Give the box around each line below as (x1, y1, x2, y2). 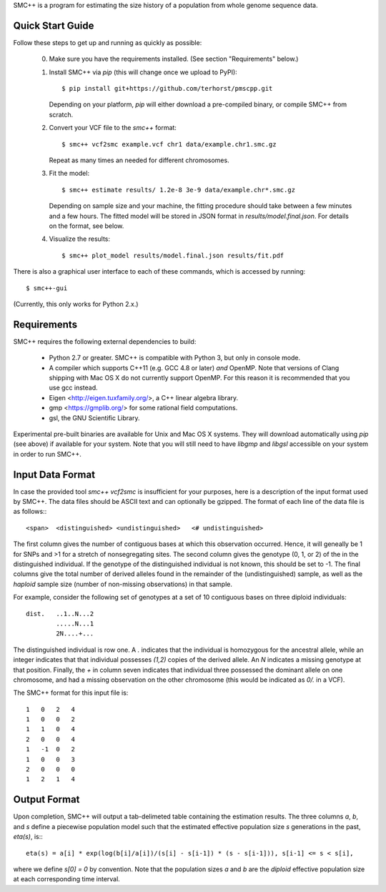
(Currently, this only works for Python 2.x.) (13, 299, 139, 308)
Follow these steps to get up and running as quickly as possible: (13, 38, 202, 46)
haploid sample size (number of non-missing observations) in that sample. (13, 580, 232, 588)
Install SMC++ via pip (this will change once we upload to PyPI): (49, 68, 237, 76)
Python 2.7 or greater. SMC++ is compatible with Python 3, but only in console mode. (49, 354, 301, 362)
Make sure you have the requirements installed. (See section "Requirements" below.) (49, 54, 299, 64)
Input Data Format (13, 468, 96, 480)
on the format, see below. (49, 222, 124, 230)
